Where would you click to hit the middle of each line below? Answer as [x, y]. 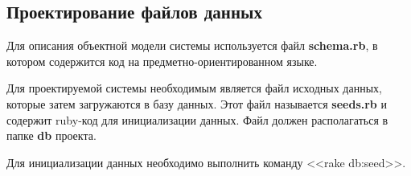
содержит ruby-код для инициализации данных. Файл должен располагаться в [197, 119]
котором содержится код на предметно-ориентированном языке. [162, 61]
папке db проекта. [51, 135]
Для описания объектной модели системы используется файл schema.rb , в [192, 45]
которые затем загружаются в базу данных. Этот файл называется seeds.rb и [197, 103]
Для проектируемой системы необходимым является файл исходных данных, [194, 88]
